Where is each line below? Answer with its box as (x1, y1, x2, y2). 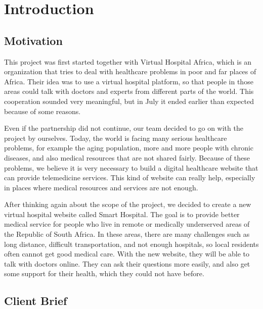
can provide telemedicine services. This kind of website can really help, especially (4, 172, 255, 183)
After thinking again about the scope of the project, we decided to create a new (4, 199, 251, 210)
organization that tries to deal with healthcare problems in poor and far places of (4, 66, 256, 77)
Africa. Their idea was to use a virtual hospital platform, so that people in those (4, 76, 253, 86)
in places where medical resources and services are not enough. (4, 182, 198, 192)
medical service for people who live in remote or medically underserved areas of (4, 219, 250, 229)
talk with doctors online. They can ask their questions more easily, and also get (4, 258, 250, 269)
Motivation (4, 32, 63, 48)
